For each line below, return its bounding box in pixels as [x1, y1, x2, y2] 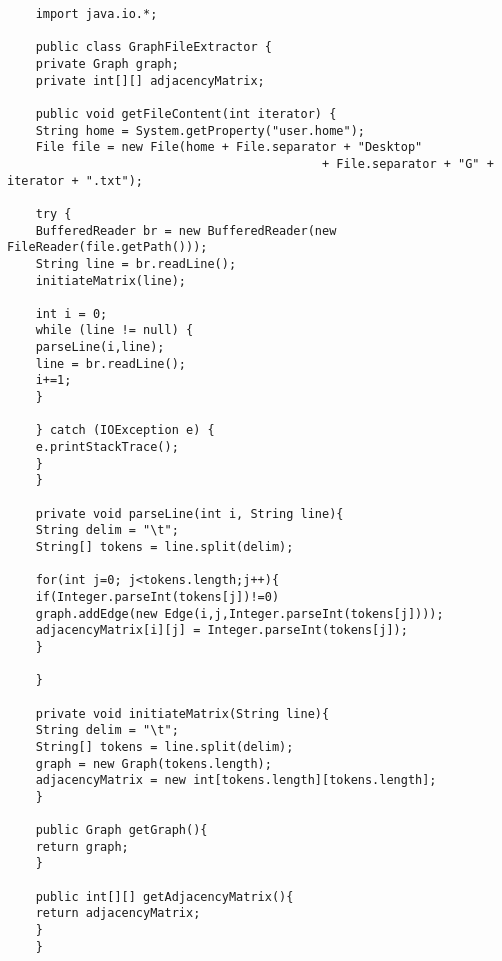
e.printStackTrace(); [35, 440, 179, 455]
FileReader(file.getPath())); [7, 240, 208, 255]
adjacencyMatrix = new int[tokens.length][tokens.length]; [35, 773, 437, 788]
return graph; [35, 839, 129, 854]
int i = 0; [35, 306, 108, 321]
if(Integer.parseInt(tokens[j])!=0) [35, 589, 280, 604]
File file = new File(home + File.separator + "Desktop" [35, 140, 423, 155]
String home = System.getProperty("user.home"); [35, 123, 365, 138]
